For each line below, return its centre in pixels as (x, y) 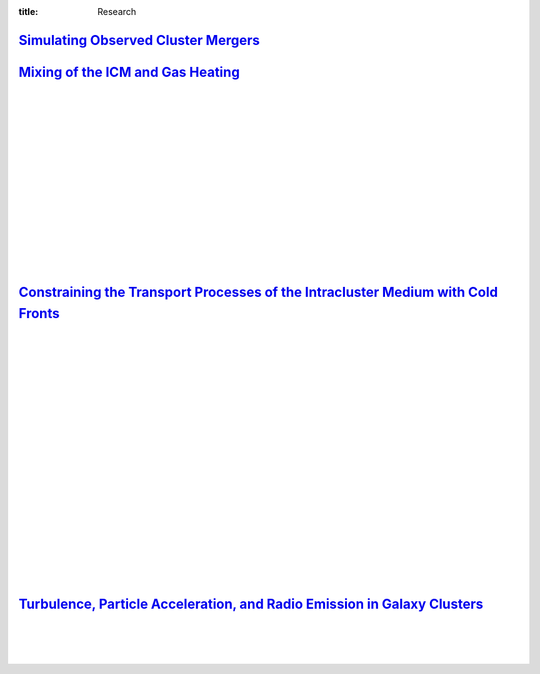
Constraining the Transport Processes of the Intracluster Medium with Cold (258, 292)
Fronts (39, 313)
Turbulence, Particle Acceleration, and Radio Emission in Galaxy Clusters (251, 603)
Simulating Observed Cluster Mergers (139, 40)
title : (28, 11)
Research (117, 11)
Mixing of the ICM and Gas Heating (129, 71)
